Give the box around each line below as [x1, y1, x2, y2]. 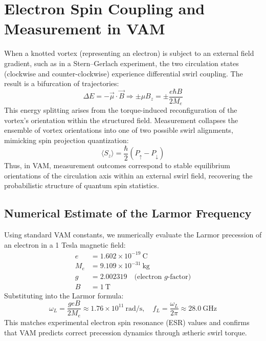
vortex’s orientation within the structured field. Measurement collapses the [4, 114, 238, 125]
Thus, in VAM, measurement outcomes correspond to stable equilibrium [4, 160, 230, 171]
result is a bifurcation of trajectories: [4, 78, 119, 89]
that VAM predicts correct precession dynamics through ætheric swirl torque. [4, 327, 247, 337]
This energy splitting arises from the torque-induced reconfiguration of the [4, 105, 237, 115]
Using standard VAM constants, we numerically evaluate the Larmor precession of [4, 229, 262, 240]
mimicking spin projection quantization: [4, 134, 129, 145]
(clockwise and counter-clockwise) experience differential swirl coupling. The [4, 68, 243, 78]
